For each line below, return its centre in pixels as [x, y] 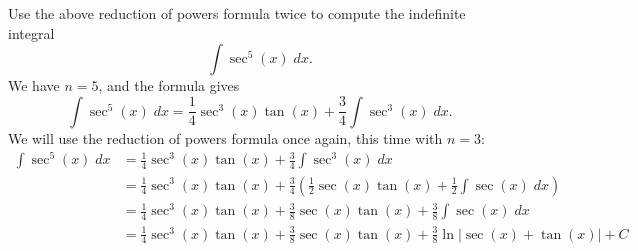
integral [31, 32]
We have [34, 85]
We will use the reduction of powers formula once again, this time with [225, 137]
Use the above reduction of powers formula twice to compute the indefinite [237, 13]
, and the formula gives [169, 85]
